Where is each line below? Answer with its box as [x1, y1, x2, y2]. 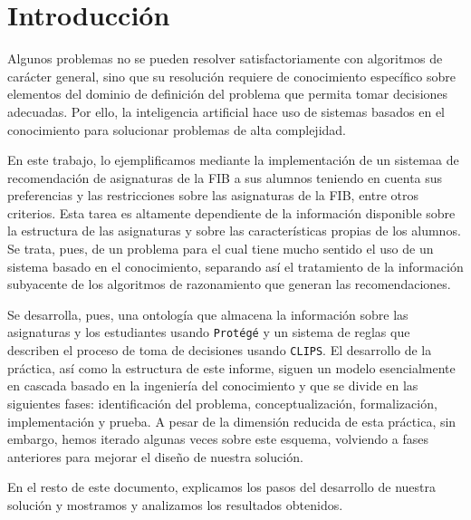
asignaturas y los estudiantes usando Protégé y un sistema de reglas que [7, 323, 410, 342]
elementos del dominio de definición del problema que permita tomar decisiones [7, 84, 448, 103]
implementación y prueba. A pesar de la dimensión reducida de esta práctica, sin [7, 411, 457, 430]
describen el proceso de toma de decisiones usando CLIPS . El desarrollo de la [7, 341, 432, 360]
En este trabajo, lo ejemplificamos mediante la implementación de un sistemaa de [7, 150, 459, 169]
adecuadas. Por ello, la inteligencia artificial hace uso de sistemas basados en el [7, 101, 445, 120]
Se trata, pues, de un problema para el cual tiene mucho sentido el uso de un [7, 239, 434, 258]
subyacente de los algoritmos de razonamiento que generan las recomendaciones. [7, 274, 451, 294]
